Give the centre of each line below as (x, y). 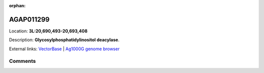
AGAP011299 (29, 19)
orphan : (17, 6)
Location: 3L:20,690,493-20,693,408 (48, 31)
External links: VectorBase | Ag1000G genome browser (64, 49)
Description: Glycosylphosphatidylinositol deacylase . (64, 40)
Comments (22, 61)
